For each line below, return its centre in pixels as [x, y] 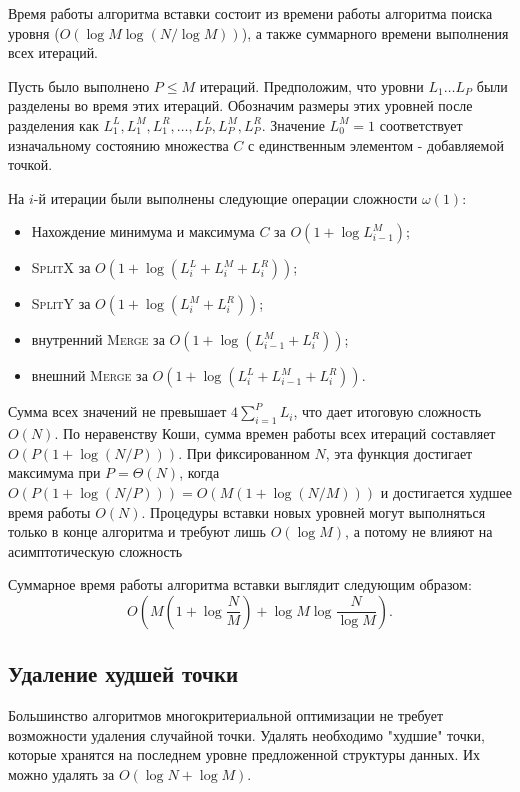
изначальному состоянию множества [118, 144]
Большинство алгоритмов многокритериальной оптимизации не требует [226, 715]
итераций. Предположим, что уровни [311, 85]
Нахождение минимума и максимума [143, 231]
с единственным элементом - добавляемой [376, 144]
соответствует [421, 124]
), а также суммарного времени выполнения [375, 32]
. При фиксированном [244, 452]
